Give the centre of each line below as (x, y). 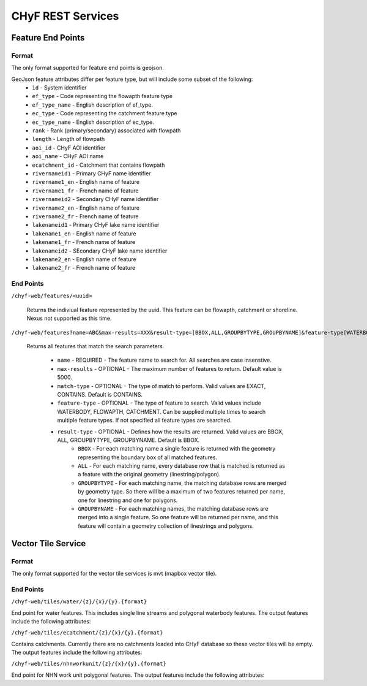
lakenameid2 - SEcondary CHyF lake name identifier (100, 251)
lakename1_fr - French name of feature (84, 242)
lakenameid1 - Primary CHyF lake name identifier (96, 225)
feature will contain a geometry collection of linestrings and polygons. (166, 526)
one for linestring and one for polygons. (128, 500)
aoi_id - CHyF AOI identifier (69, 148)
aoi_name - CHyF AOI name (68, 156)
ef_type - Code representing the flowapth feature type (102, 96)
